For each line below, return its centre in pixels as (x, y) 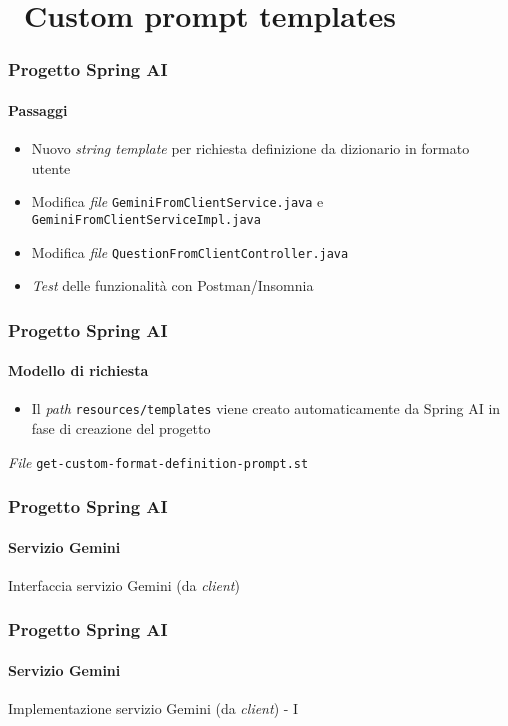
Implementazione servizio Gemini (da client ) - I (153, 708)
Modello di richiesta (78, 370)
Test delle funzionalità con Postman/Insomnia (172, 285)
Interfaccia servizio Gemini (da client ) (124, 584)
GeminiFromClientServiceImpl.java (146, 219)
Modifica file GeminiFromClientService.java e (177, 201)
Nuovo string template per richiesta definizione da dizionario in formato (250, 148)
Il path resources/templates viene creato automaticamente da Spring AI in (266, 408)
